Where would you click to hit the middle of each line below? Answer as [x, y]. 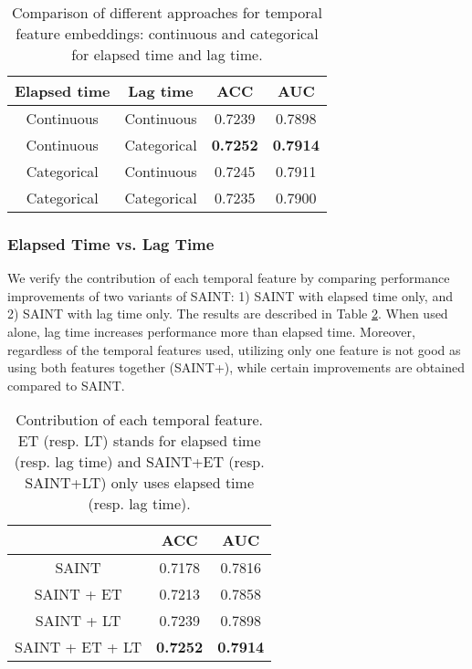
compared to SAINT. [66, 385]
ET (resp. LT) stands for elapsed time [139, 441]
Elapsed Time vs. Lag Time [111, 243]
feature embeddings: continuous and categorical [167, 33]
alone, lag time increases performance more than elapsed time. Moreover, [211, 331]
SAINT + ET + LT [79, 647]
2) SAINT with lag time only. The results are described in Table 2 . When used [228, 314]
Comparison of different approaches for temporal [167, 12]
